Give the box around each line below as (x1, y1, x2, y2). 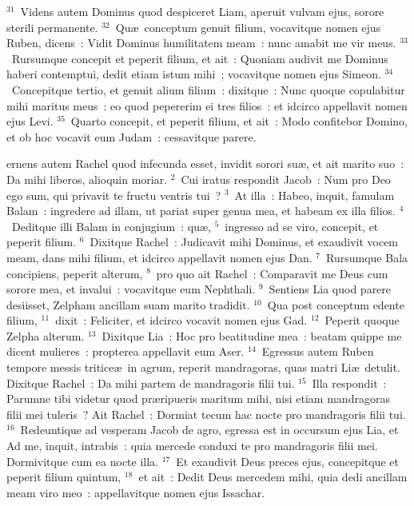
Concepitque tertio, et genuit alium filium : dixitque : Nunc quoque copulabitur (11, 81, 405, 98)
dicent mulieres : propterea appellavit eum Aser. (6, 343, 245, 360)
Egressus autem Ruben (261, 343, 374, 360)
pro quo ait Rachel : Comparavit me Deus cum (156, 265, 388, 281)
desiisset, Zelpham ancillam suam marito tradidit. (6, 296, 250, 313)
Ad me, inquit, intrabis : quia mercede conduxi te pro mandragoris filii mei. (6, 437, 378, 454)
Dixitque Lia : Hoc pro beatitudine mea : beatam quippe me (102, 327, 402, 344)
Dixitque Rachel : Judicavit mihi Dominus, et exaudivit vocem (90, 233, 399, 250)
